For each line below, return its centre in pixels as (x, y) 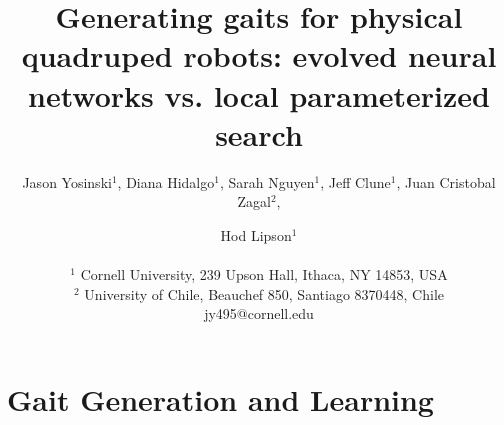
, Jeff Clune (355, 181)
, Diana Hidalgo (166, 181)
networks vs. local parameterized (259, 94)
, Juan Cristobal (446, 181)
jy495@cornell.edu (259, 313)
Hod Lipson (256, 234)
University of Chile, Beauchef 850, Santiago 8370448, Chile (264, 293)
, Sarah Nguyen (267, 181)
